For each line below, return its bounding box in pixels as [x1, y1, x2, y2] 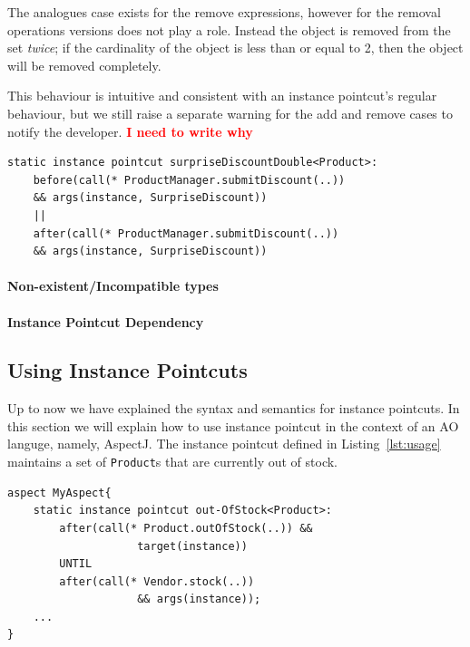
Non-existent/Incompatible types [7, 276, 219, 295]
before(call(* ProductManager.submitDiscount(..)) [33, 173, 346, 187]
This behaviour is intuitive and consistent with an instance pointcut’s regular [7, 86, 437, 105]
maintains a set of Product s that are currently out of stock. [7, 452, 338, 471]
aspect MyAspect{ [7, 486, 112, 499]
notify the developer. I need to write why [7, 121, 253, 140]
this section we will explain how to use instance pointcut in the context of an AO [7, 416, 459, 435]
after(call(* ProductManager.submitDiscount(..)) [33, 227, 339, 240]
